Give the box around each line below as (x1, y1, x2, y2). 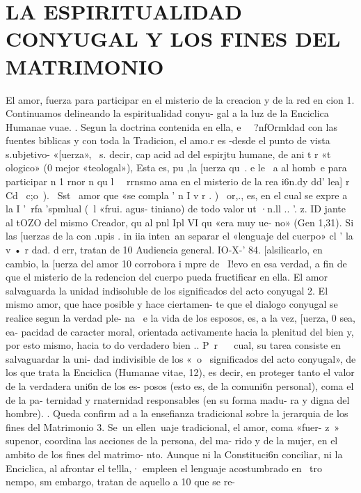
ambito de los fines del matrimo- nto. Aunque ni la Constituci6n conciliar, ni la (6, 446, 343, 461)
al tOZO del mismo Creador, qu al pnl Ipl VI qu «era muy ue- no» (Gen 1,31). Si (6, 214, 354, 229)
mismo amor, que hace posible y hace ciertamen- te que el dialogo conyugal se (6, 297, 338, 311)
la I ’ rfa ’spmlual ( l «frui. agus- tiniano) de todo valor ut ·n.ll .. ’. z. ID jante (6, 201, 346, 216)
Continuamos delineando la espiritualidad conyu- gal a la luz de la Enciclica (6, 106, 329, 120)
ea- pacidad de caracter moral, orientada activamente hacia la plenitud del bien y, (6, 324, 354, 338)
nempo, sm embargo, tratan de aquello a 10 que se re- (6, 474, 236, 489)
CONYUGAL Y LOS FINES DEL (6, 24, 341, 53)
